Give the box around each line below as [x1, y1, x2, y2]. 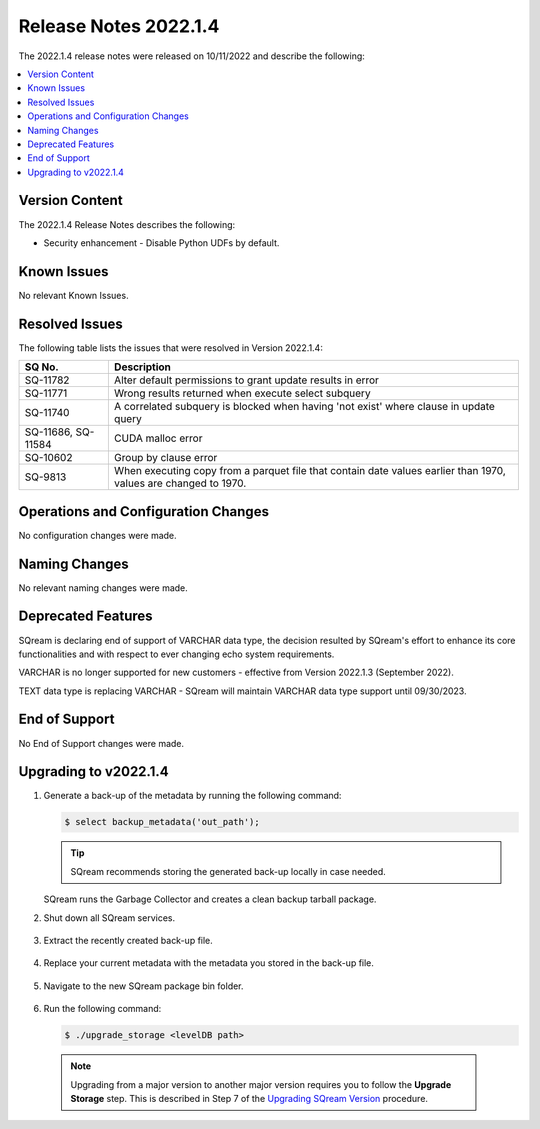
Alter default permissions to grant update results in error [113, 373, 380, 387]
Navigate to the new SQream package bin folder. [43, 980, 244, 992]
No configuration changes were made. [18, 529, 177, 541]
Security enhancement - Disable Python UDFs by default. [43, 236, 280, 249]
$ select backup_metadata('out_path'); [64, 816, 260, 828]
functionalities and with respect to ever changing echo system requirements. [18, 648, 335, 660]
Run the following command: [43, 1003, 162, 1015]
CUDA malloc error [113, 431, 203, 445]
